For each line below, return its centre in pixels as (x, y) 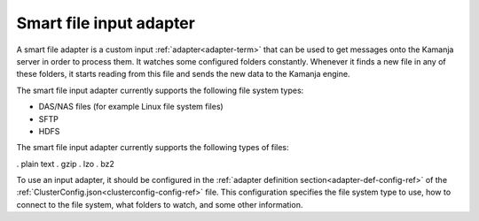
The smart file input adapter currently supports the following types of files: (153, 148)
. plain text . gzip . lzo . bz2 (66, 164)
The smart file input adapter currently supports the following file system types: (160, 90)
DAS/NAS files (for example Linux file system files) (131, 107)
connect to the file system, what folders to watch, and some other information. (160, 204)
